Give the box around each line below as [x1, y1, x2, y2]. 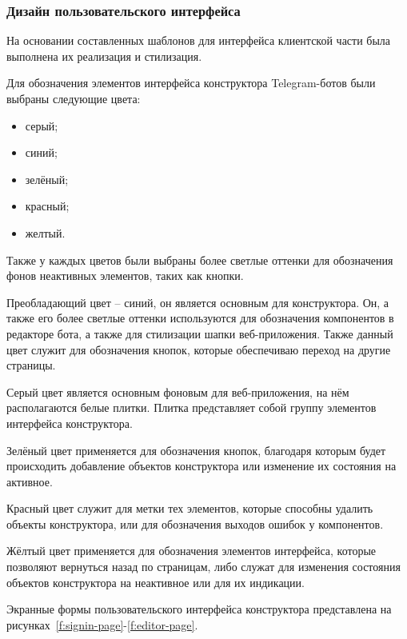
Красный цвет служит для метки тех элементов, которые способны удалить [6, 500, 373, 517]
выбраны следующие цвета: [6, 90, 141, 106]
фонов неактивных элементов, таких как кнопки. [6, 267, 244, 284]
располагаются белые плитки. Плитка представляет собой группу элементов [6, 399, 377, 416]
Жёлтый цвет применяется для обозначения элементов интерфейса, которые [6, 542, 377, 559]
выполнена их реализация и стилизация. [6, 47, 202, 64]
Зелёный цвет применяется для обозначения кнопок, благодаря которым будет [6, 441, 386, 458]
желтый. [25, 224, 66, 241]
